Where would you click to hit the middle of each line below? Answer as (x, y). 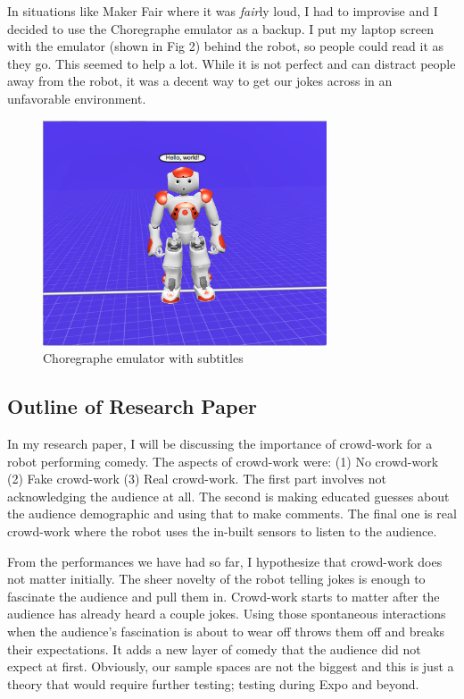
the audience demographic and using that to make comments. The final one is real (232, 514)
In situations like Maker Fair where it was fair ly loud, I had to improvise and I (223, 11)
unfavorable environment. (77, 98)
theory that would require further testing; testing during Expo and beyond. (213, 683)
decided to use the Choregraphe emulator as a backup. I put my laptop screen (220, 28)
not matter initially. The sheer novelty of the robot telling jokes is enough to (216, 579)
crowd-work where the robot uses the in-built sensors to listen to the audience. (222, 531)
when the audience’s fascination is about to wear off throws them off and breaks (226, 631)
